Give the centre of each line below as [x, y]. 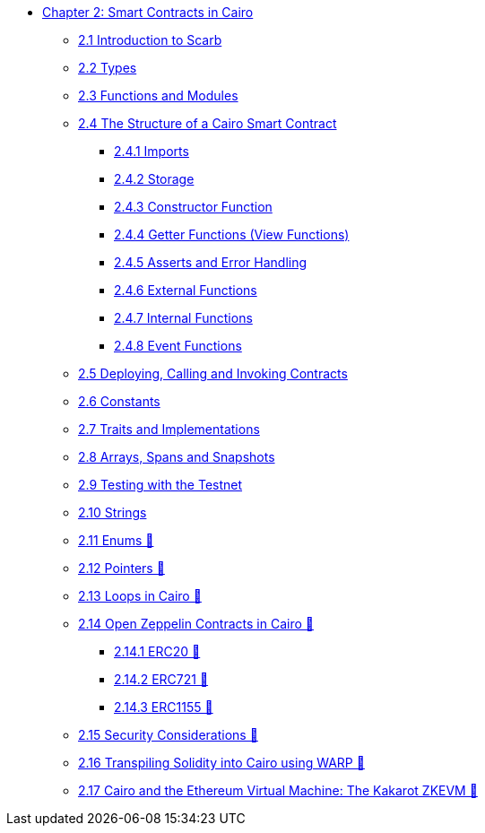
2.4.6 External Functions [186, 290]
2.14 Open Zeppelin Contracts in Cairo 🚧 [196, 624]
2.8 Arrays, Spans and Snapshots [177, 457]
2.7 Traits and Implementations [169, 429]
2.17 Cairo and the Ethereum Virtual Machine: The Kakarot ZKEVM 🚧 [278, 790]
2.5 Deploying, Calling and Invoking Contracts [213, 373]
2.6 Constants [119, 401]
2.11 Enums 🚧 [116, 540]
